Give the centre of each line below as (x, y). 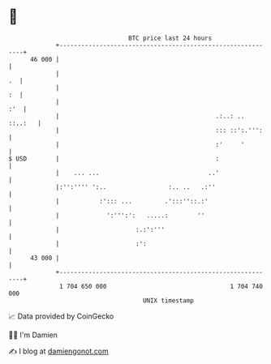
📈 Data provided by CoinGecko (61, 316)
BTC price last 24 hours (170, 38)
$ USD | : (114, 158)
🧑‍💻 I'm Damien (33, 335)
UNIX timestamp (168, 300)
